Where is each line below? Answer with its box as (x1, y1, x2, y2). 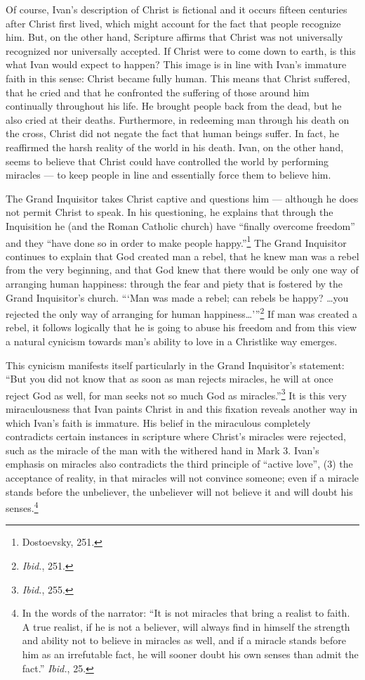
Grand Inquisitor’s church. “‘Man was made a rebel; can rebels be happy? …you (6, 290, 349, 304)
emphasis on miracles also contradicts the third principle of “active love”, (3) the (6, 456, 353, 471)
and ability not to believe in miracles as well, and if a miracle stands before (22, 633, 347, 648)
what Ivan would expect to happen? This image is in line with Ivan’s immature (6, 57, 347, 72)
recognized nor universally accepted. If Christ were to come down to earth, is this (6, 43, 356, 58)
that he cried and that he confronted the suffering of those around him (6, 84, 310, 99)
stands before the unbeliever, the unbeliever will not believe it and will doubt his (6, 484, 353, 499)
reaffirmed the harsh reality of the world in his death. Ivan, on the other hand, (6, 139, 344, 154)
